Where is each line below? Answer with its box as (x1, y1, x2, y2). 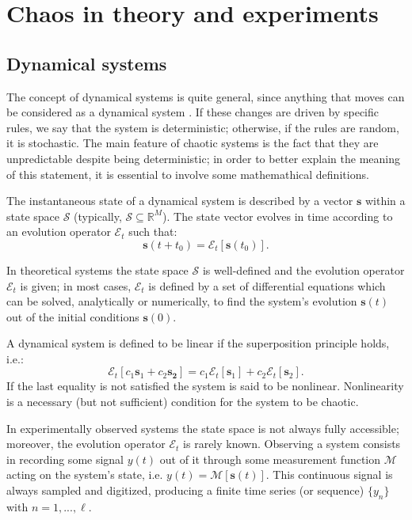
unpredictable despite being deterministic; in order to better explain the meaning (6, 150, 400, 166)
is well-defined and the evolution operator (202, 261, 405, 278)
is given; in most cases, (20, 277, 132, 294)
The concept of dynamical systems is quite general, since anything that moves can (6, 88, 405, 104)
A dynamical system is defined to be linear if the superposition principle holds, (6, 335, 390, 351)
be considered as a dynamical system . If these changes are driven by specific (6, 104, 379, 120)
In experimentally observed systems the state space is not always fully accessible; (6, 419, 399, 436)
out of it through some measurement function (159, 450, 381, 467)
